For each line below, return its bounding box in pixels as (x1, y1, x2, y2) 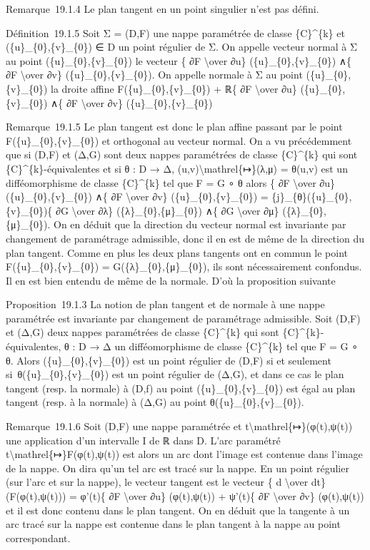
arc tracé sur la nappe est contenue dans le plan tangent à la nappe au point (6, 516, 341, 531)
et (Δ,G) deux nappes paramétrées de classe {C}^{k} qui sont (6, 325, 279, 340)
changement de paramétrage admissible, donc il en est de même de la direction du (6, 230, 364, 245)
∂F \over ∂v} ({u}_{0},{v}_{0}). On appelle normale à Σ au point (6, 67, 303, 82)
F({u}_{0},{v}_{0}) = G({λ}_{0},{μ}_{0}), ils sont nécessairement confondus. (6, 259, 362, 274)
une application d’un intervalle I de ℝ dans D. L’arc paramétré (6, 432, 281, 447)
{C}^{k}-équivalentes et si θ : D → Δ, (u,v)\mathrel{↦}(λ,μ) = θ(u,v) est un (6, 161, 348, 175)
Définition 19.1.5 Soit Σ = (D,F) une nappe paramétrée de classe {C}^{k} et (6, 25, 345, 40)
